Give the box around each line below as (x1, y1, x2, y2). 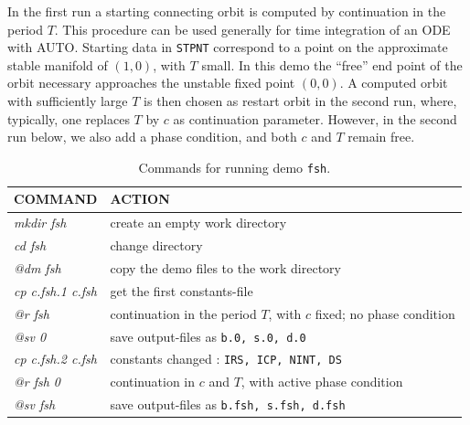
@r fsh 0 (14, 372, 61, 391)
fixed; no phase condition (315, 303, 455, 323)
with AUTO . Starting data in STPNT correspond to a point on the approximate (7, 37, 448, 57)
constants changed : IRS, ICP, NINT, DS (110, 349, 342, 368)
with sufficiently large (7, 91, 128, 111)
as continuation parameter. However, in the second (173, 109, 457, 128)
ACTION (110, 189, 170, 208)
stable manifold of (7, 55, 108, 74)
